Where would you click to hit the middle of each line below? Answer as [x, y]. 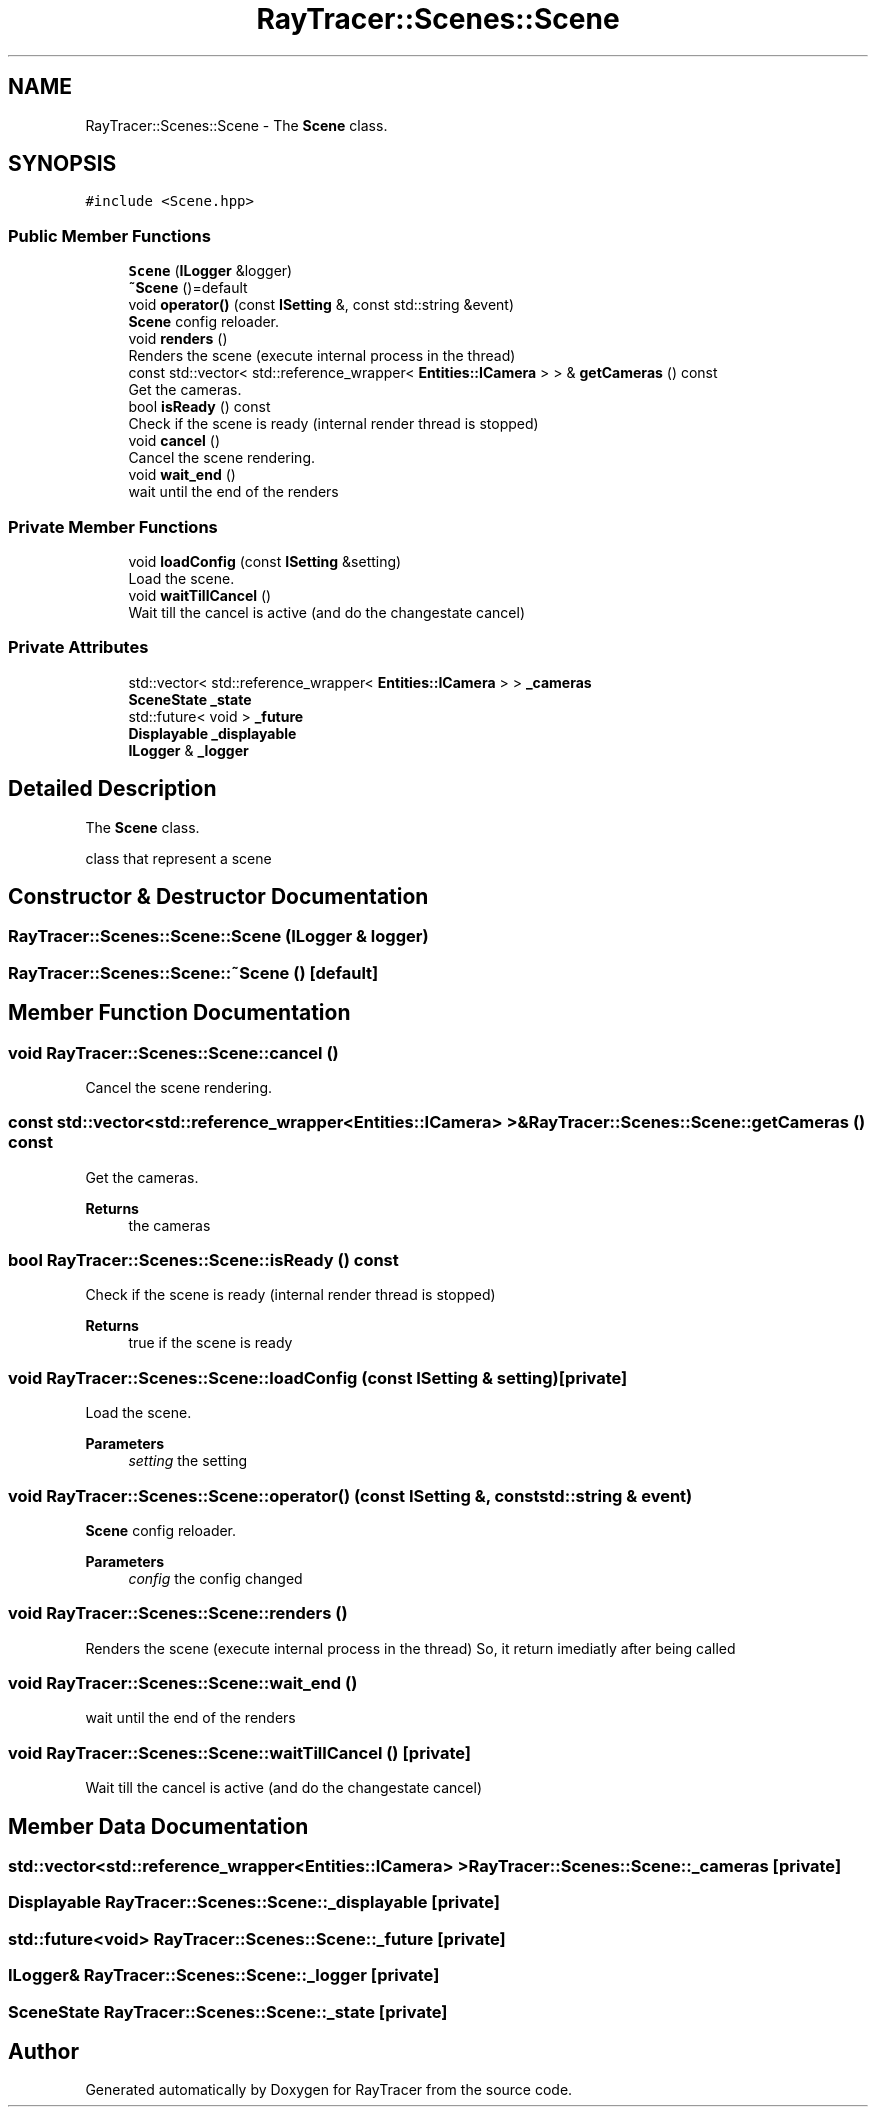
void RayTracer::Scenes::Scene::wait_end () [183, 1683]
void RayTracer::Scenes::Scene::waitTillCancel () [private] [240, 1752]
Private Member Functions [113, 526]
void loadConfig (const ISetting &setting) [265, 561]
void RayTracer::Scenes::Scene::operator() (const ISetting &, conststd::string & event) [350, 1495]
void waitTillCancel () [200, 595]
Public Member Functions [109, 235]
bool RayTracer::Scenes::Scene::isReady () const [203, 1260]
